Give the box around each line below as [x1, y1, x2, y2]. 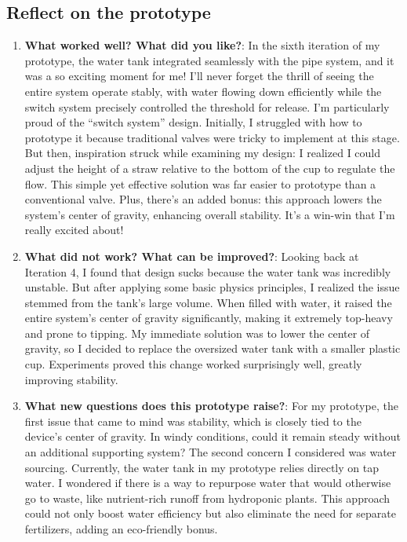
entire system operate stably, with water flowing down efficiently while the [24, 82, 382, 99]
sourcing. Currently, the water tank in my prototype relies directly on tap [24, 459, 379, 475]
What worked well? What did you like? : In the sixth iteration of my [24, 37, 380, 53]
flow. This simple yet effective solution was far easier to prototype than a [24, 175, 376, 192]
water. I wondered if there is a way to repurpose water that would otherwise [24, 474, 391, 491]
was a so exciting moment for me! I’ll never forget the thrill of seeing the [24, 68, 374, 84]
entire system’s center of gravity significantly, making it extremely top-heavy [24, 309, 393, 326]
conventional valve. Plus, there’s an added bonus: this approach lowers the [24, 191, 382, 207]
